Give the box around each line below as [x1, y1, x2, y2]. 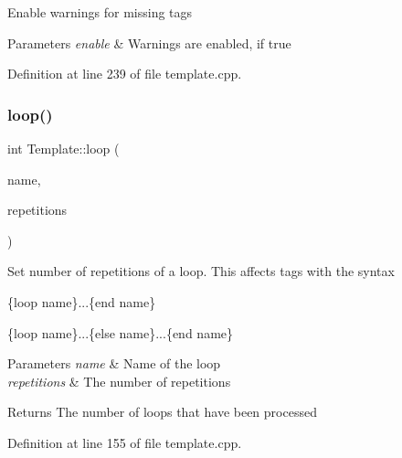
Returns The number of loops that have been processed [7, 402, 317, 421]
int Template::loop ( [7, 139, 120, 157]
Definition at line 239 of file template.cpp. [7, 64, 242, 83]
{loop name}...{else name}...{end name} [7, 323, 234, 342]
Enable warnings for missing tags [7, 3, 193, 21]
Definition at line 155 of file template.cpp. [7, 432, 242, 452]
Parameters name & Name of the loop [7, 354, 221, 373]
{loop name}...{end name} [7, 292, 156, 311]
